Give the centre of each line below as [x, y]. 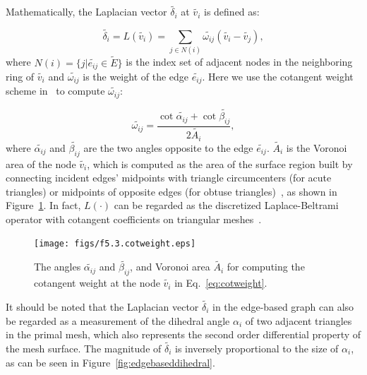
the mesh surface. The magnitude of [84, 348]
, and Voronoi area [170, 267]
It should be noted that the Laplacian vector [102, 306]
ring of [20, 77]
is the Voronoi [317, 147]
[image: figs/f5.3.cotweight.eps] [115, 244]
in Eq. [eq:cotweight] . [221, 283]
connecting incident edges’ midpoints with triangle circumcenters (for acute [169, 178]
